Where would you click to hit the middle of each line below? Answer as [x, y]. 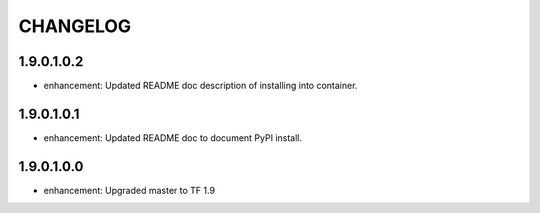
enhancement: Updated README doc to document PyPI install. [173, 137]
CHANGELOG [75, 26]
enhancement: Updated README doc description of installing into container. [200, 86]
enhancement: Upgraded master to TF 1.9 [129, 190]
